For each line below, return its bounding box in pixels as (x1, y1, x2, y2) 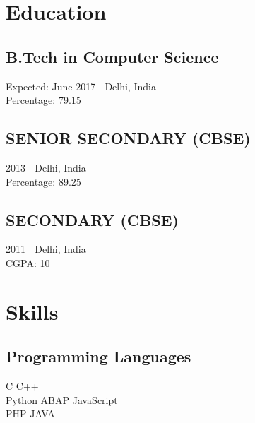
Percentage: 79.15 (6, 93, 81, 107)
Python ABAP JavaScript (6, 392, 118, 407)
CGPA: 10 (6, 255, 50, 270)
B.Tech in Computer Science (6, 45, 219, 67)
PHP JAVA (6, 406, 55, 421)
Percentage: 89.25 (6, 174, 81, 189)
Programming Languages (6, 345, 191, 367)
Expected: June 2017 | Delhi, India (6, 78, 156, 93)
